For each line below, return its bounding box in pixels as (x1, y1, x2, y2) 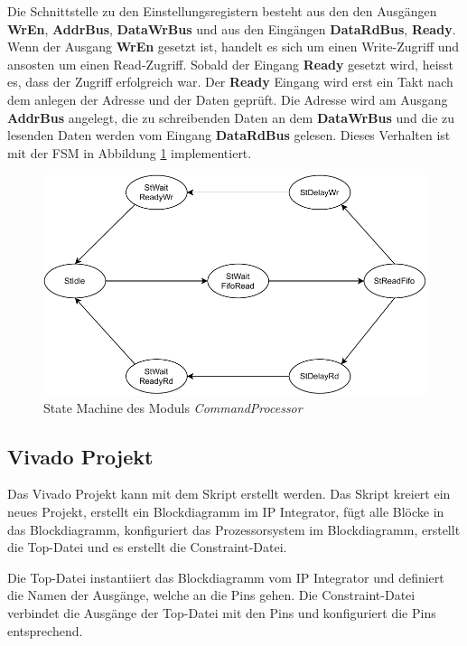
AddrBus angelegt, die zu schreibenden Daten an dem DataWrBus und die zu (7, 108, 455, 126)
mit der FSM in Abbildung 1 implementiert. (7, 143, 252, 162)
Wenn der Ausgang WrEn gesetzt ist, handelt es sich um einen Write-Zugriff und (7, 37, 460, 56)
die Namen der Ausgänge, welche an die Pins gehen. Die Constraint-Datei (7, 585, 416, 604)
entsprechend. (7, 621, 83, 640)
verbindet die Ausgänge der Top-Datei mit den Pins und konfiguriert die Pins (7, 604, 436, 623)
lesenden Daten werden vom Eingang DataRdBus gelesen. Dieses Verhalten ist (7, 126, 451, 145)
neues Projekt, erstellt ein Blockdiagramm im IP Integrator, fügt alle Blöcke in (7, 502, 444, 521)
